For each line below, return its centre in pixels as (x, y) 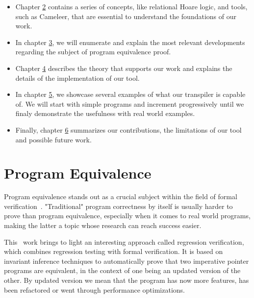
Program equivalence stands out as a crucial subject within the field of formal (121, 196)
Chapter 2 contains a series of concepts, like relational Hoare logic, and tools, (131, 6)
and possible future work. (53, 139)
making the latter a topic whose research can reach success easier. (103, 225)
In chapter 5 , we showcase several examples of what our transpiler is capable (130, 94)
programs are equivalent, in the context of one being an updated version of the (122, 270)
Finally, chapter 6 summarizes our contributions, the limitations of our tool (128, 129)
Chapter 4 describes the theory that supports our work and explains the (124, 68)
